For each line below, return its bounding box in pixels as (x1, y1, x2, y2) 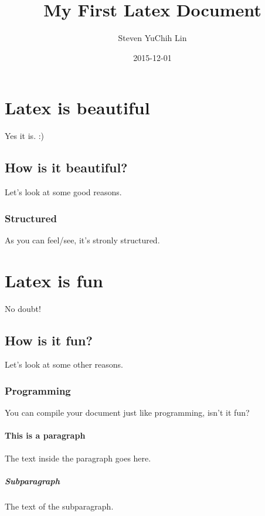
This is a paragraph (5, 429, 86, 442)
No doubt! (5, 302, 41, 314)
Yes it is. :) (5, 130, 45, 142)
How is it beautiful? (5, 158, 128, 176)
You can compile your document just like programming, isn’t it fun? (5, 406, 250, 419)
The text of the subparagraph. (5, 500, 114, 512)
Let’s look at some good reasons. (5, 186, 122, 198)
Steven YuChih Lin (118, 32, 187, 44)
